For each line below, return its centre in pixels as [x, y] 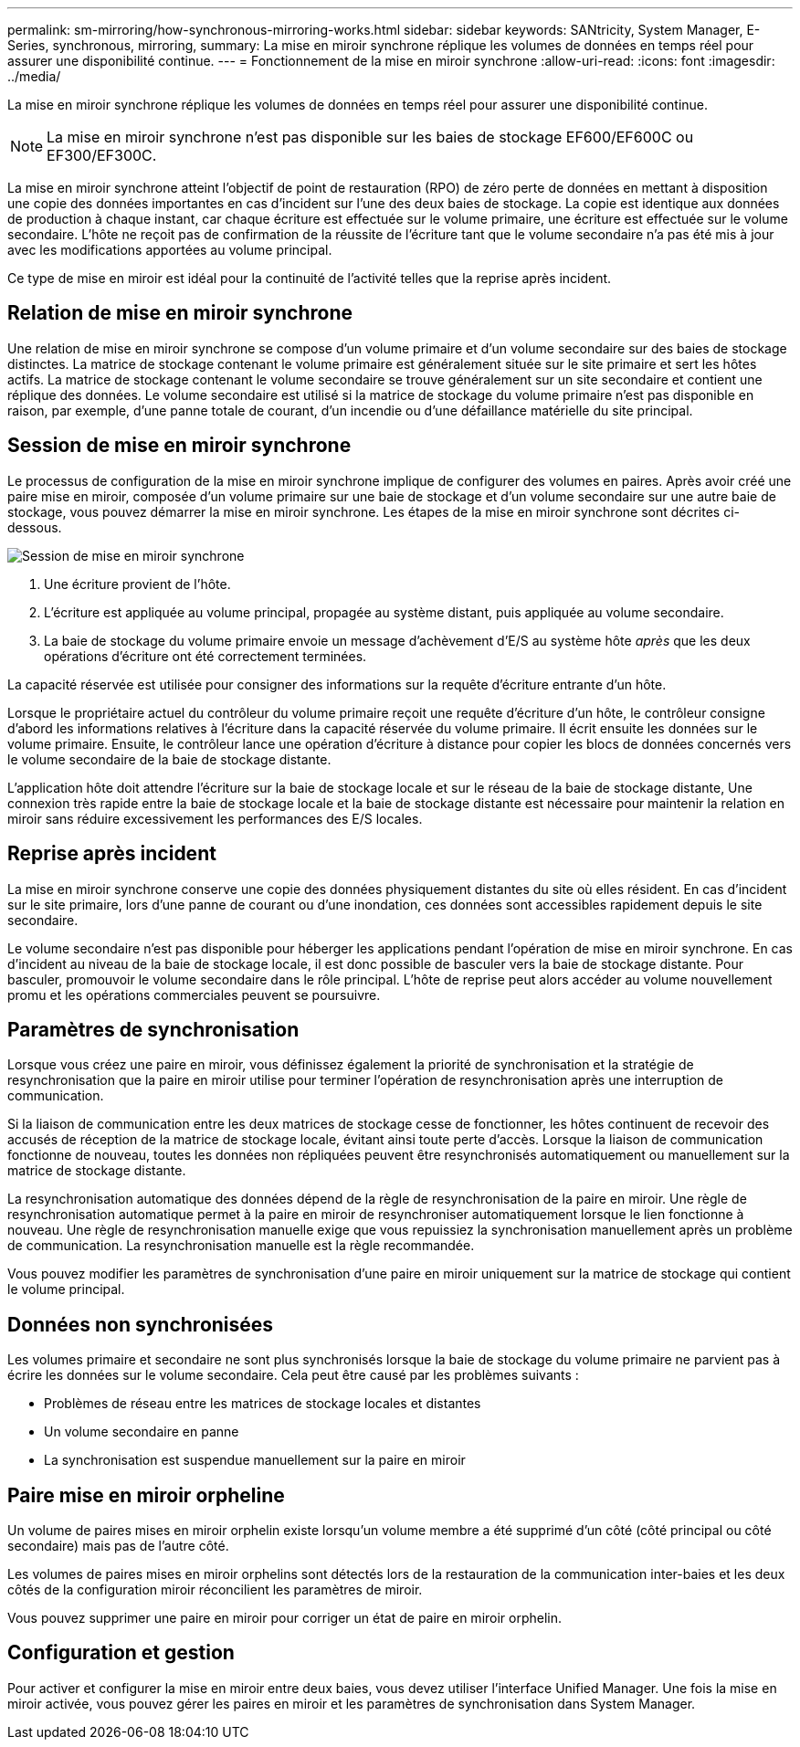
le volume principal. [66, 1289]
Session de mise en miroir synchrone [179, 446]
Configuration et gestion [121, 1653]
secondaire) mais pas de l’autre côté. [118, 1546]
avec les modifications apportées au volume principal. [170, 250]
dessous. [35, 527]
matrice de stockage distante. [97, 1171]
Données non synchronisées [141, 1324]
